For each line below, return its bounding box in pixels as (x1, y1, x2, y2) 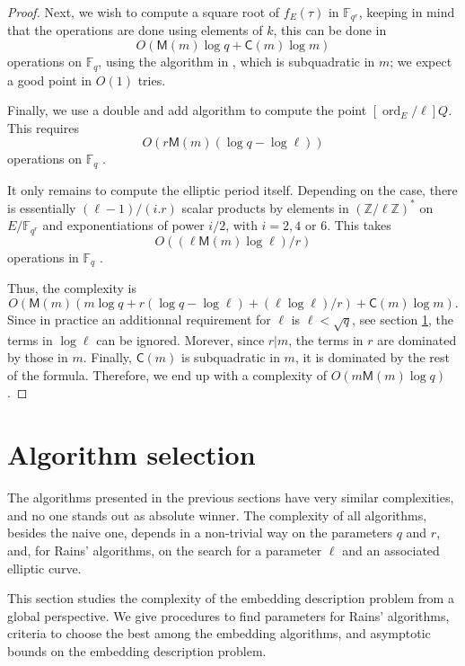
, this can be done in (273, 21, 387, 40)
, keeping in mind (358, 3, 455, 21)
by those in (7, 348, 68, 367)
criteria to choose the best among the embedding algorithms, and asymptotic (7, 624, 431, 643)
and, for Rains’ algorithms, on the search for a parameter (7, 540, 322, 559)
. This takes (327, 216, 391, 235)
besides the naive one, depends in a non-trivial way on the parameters (7, 523, 392, 542)
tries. (137, 70, 166, 89)
